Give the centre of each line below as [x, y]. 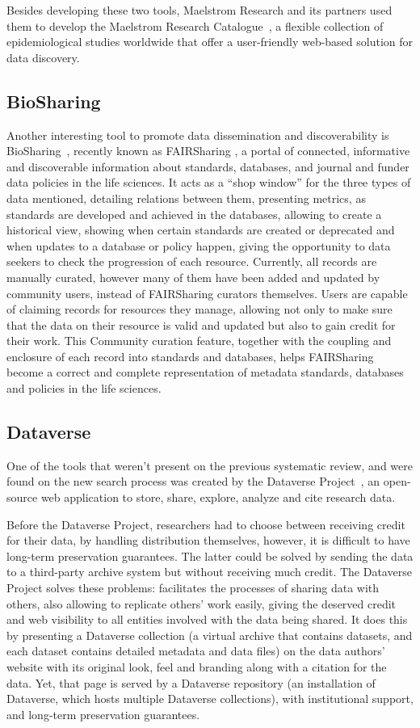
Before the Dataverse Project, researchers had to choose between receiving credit [206, 524]
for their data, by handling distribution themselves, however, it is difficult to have [208, 540]
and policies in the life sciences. [84, 388]
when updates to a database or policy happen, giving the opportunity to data [199, 245]
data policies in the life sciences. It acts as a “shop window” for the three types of [209, 182]
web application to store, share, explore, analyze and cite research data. [218, 497]
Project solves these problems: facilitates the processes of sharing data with [193, 588]
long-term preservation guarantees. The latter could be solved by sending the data [210, 555]
